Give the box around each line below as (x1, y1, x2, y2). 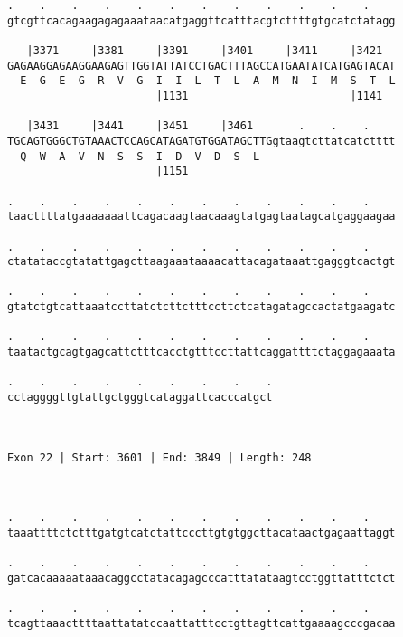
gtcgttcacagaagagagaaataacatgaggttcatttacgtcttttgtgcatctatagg (7, 14, 396, 27)
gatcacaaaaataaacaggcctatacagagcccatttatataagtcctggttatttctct (7, 571, 396, 585)
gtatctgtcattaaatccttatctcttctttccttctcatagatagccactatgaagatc (7, 300, 396, 314)
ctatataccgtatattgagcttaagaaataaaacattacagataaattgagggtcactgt (7, 255, 396, 269)
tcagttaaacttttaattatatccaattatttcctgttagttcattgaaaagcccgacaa (7, 616, 396, 630)
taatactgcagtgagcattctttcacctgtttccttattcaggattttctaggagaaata (7, 346, 396, 359)
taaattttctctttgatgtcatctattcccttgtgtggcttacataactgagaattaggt (7, 526, 396, 539)
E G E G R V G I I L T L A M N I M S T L (20, 74, 396, 88)
